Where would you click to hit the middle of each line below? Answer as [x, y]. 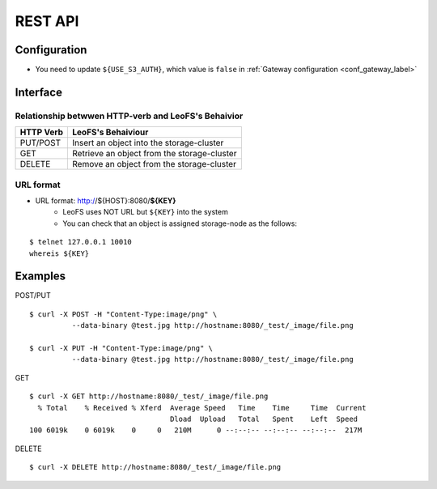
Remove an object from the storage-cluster [154, 164]
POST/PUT [33, 296]
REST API [47, 21]
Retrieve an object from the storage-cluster [155, 154]
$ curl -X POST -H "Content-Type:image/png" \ [123, 314]
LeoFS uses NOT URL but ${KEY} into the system [145, 212]
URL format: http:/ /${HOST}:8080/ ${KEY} [106, 200]
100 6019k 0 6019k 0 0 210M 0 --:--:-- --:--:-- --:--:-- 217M [196, 430]
